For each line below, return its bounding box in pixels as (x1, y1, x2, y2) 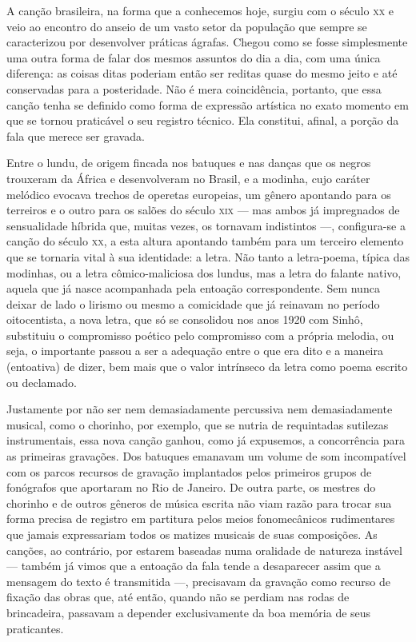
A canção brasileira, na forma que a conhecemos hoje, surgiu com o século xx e (6, 2, 394, 18)
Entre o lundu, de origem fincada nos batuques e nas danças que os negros (6, 154, 371, 171)
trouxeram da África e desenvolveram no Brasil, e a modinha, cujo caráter (6, 169, 370, 186)
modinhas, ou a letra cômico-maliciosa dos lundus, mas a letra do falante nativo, (6, 264, 402, 281)
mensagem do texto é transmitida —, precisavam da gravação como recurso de (6, 572, 390, 589)
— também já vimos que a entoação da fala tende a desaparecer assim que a (6, 557, 381, 574)
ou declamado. (6, 373, 77, 390)
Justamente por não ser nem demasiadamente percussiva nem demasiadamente (6, 401, 393, 417)
